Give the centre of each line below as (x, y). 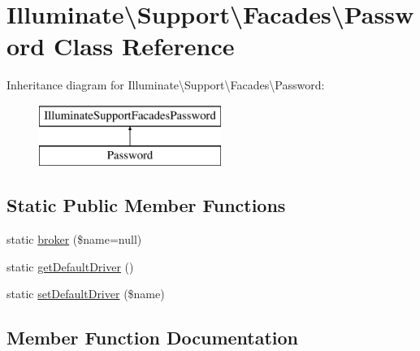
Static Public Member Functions (146, 205)
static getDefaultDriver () (70, 266)
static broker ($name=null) (74, 239)
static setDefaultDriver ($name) (86, 294)
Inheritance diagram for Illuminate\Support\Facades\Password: (166, 85)
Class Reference (144, 46)
